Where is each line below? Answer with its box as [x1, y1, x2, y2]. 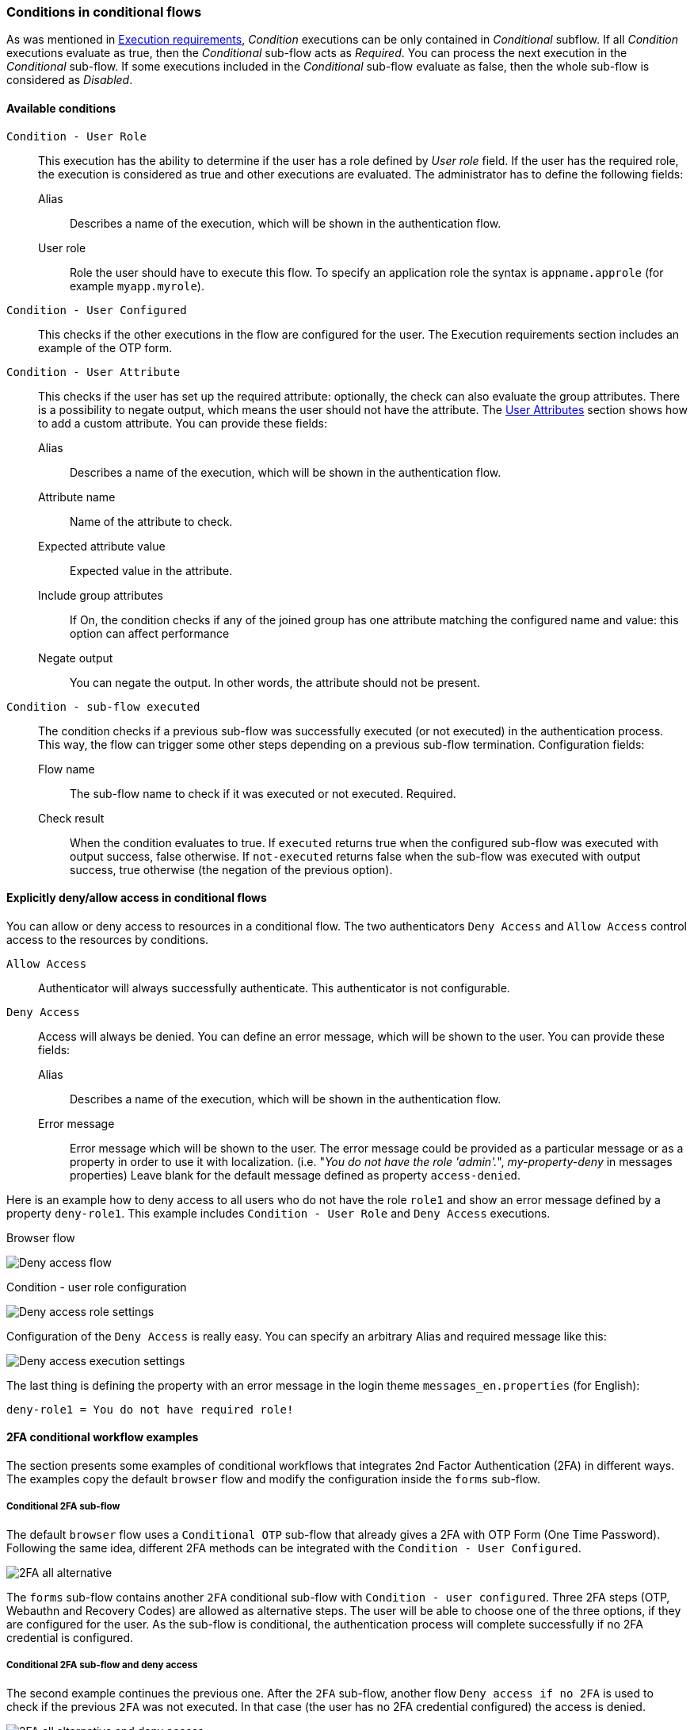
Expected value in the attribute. [70, 563, 233, 577]
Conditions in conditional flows [6, 4, 202, 20]
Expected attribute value [38, 539, 166, 553]
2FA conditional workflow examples [6, 1430, 199, 1444]
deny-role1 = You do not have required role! [6, 1402, 294, 1416]
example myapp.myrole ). [70, 278, 204, 293]
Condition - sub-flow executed [6, 700, 200, 713]
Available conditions [6, 101, 116, 115]
